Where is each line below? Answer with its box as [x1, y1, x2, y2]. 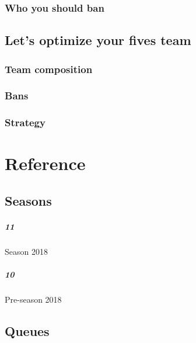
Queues [5, 322, 50, 340]
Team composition [5, 61, 93, 76]
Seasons [5, 191, 52, 209]
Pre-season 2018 [5, 293, 62, 306]
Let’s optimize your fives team [5, 31, 191, 49]
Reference [5, 151, 86, 175]
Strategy [5, 115, 45, 130]
